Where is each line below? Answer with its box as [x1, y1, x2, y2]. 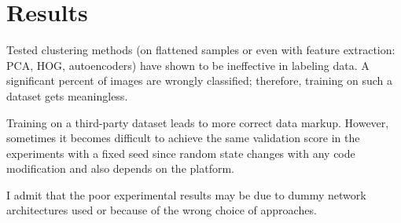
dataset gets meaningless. [6, 87, 128, 104]
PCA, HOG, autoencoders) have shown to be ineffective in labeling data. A [6, 57, 370, 73]
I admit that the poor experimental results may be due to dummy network [6, 186, 366, 203]
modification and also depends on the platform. [6, 160, 234, 177]
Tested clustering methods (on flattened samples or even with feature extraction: [6, 42, 395, 58]
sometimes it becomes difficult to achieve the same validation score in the [6, 130, 360, 146]
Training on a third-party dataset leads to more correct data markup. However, [6, 114, 389, 130]
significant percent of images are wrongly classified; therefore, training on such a [6, 72, 393, 89]
